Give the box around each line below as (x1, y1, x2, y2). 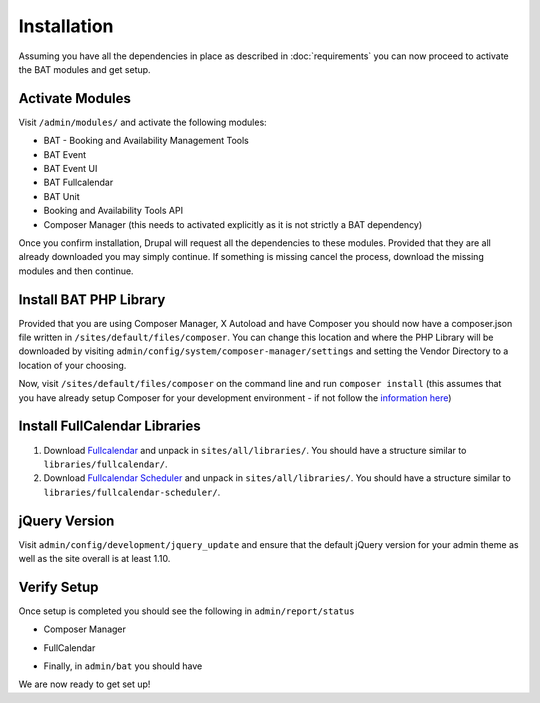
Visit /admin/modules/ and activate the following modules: (18, 116, 267, 128)
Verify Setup (18, 578, 99, 595)
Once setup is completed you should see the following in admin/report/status (18, 605, 355, 617)
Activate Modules (18, 90, 132, 107)
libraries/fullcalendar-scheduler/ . (43, 486, 221, 498)
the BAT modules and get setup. (18, 63, 151, 75)
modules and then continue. (18, 265, 134, 277)
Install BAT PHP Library (18, 291, 166, 308)
